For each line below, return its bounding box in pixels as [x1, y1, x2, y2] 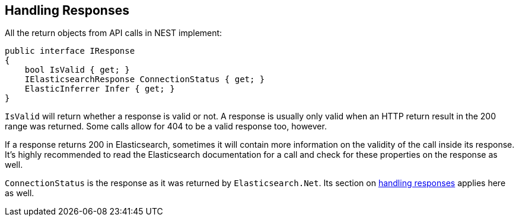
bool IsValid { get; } [24, 65, 130, 75]
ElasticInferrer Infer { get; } [24, 84, 175, 94]
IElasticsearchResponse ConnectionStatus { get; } [24, 74, 265, 84]
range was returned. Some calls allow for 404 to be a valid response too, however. [5, 121, 327, 132]
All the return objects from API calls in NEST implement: [5, 28, 222, 38]
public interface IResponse [5, 46, 135, 56]
